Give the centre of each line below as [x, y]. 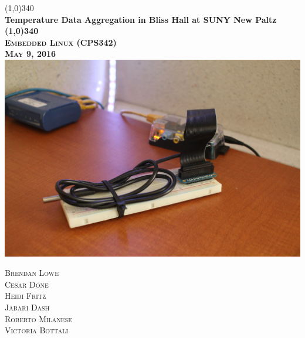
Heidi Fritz [26, 296]
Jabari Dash [27, 307]
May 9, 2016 [30, 54]
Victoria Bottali [37, 330]
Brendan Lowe [32, 273]
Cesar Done [27, 284]
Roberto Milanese [39, 318]
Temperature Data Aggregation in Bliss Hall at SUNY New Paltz [141, 19]
